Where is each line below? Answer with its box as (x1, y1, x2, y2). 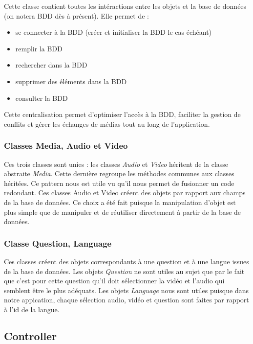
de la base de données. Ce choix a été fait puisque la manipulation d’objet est (4, 197, 236, 207)
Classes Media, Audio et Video (4, 139, 128, 152)
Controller (4, 328, 57, 343)
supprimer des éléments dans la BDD (15, 76, 127, 86)
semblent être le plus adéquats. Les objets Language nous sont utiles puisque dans (4, 285, 249, 295)
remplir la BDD (15, 43, 63, 53)
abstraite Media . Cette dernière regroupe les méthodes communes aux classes (4, 168, 234, 179)
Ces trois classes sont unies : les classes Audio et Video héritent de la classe (4, 159, 229, 169)
